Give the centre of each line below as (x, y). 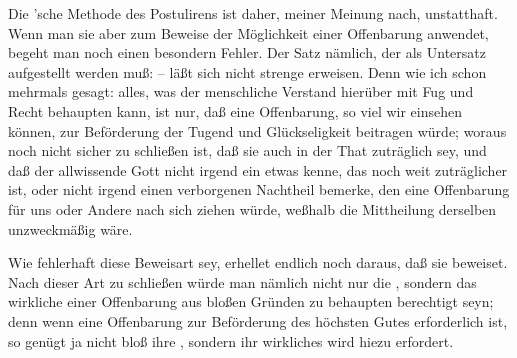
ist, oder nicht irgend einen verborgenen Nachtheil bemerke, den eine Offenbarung (259, 189)
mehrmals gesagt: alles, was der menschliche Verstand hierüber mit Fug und (241, 91)
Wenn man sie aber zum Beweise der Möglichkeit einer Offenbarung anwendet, (248, 32)
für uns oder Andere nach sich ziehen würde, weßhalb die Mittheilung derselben (252, 208)
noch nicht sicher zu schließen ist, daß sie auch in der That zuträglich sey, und (247, 150)
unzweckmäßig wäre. (70, 228)
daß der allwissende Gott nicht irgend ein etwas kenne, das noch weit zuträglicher (258, 169)
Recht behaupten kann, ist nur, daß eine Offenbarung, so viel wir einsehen (235, 110)
